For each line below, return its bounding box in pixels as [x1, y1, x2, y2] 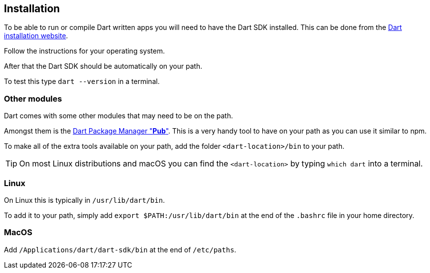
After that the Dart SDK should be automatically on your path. [4, 62, 202, 71]
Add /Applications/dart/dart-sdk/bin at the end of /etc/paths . [4, 245, 237, 254]
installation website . [4, 31, 68, 40]
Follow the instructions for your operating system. [4, 47, 165, 55]
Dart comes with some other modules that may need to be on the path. [4, 111, 233, 120]
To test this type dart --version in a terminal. [4, 77, 160, 86]
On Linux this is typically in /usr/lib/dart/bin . [4, 195, 165, 204]
